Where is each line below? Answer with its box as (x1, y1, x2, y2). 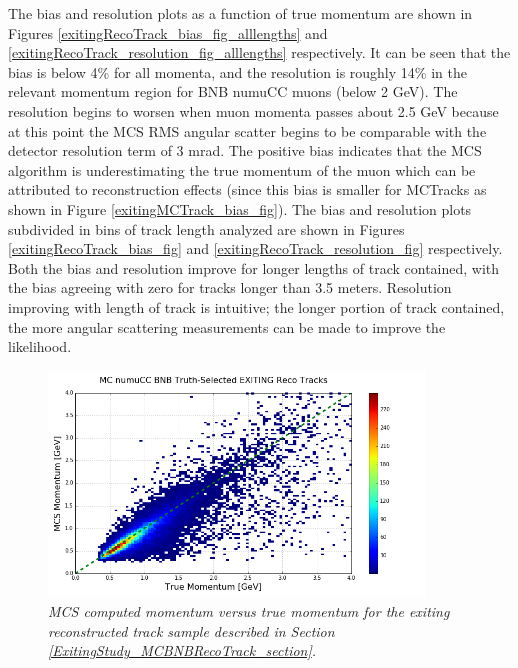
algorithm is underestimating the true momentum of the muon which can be (8, 159, 476, 180)
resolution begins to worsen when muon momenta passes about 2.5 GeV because (8, 100, 499, 121)
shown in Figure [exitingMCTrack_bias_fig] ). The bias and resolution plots (8, 198, 472, 219)
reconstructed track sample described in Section (48, 620, 335, 641)
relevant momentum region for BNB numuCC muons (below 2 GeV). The (8, 81, 458, 102)
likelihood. (8, 336, 72, 357)
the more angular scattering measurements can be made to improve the (8, 316, 446, 337)
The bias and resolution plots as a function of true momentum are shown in (8, 3, 473, 23)
